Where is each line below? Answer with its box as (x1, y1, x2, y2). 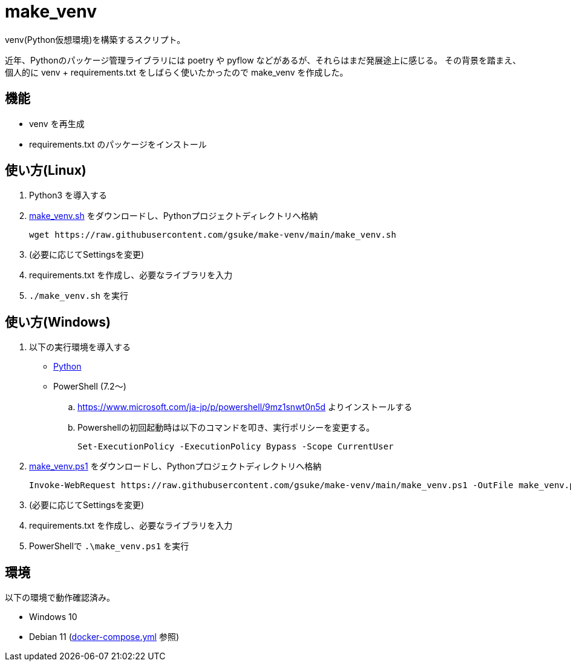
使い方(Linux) (5, 163, 86, 178)
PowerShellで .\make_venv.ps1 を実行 (29, 541, 189, 552)
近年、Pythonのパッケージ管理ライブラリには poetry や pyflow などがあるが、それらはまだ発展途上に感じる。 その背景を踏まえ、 (5, 54, 521, 65)
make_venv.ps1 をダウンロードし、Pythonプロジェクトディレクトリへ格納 (29, 461, 322, 472)
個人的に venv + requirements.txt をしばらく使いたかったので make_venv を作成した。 (5, 67, 348, 77)
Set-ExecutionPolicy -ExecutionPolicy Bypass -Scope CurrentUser (77, 442, 394, 452)
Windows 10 (29, 612, 77, 622)
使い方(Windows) (5, 314, 111, 330)
